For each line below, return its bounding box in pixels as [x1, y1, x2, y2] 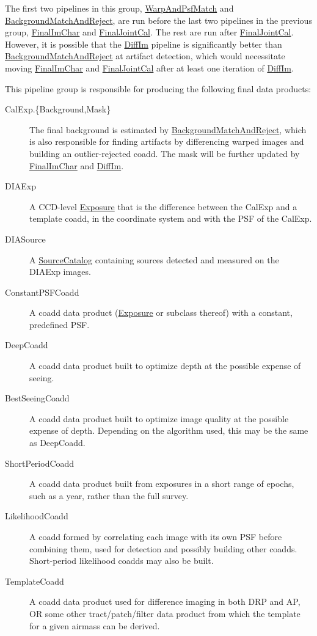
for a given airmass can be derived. [29, 619, 160, 632]
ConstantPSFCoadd [5, 285, 79, 298]
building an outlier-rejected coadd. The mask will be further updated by [29, 147, 300, 159]
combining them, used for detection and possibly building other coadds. [29, 542, 297, 555]
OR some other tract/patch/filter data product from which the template [29, 607, 301, 620]
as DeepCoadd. [29, 436, 86, 449]
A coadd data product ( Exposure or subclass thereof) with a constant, [29, 306, 293, 319]
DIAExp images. [29, 265, 91, 278]
